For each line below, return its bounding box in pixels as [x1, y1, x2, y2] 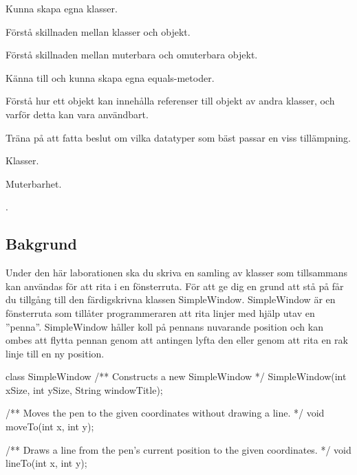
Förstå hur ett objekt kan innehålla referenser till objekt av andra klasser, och [6, 93, 335, 108]
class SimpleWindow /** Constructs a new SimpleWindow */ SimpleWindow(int [6, 369, 347, 384]
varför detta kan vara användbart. [6, 107, 149, 121]
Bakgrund [6, 233, 77, 254]
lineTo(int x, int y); [6, 456, 87, 470]
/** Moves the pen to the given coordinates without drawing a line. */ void [6, 406, 325, 420]
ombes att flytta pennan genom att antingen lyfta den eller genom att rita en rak [6, 333, 348, 347]
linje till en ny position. [6, 346, 105, 360]
